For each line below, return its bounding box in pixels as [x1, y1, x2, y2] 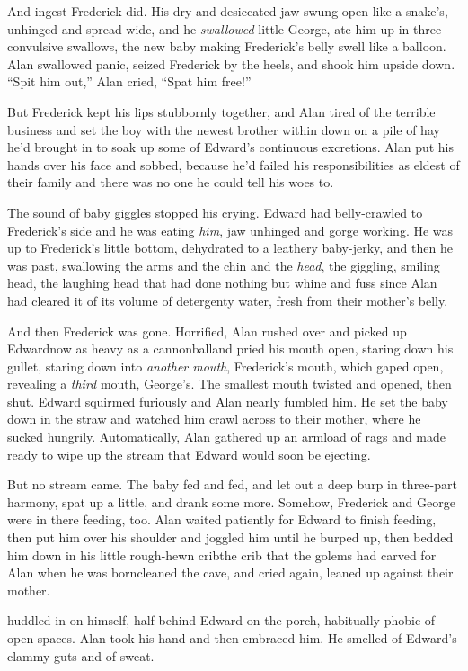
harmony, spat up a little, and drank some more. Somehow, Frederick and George [7, 492, 455, 511]
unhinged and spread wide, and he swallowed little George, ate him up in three [7, 19, 442, 38]
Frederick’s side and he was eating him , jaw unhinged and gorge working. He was [7, 220, 454, 239]
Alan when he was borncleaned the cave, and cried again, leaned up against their [7, 563, 454, 582]
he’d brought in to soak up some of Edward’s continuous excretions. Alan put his [7, 138, 455, 157]
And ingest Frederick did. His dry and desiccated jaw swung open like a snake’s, [7, 2, 448, 20]
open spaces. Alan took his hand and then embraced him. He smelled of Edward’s [7, 629, 457, 647]
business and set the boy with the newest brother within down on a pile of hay [7, 120, 440, 139]
